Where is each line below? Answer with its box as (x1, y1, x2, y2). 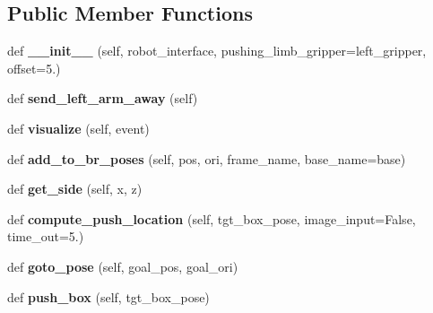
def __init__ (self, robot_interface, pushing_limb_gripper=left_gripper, (7, 41, 427, 60)
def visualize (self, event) (7, 118, 150, 137)
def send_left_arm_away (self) (7, 89, 198, 108)
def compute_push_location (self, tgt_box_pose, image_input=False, (7, 209, 416, 228)
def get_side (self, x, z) (7, 179, 143, 198)
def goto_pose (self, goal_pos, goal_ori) (7, 256, 238, 275)
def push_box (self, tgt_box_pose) (7, 287, 210, 306)
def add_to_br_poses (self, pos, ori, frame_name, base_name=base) (7, 149, 406, 168)
